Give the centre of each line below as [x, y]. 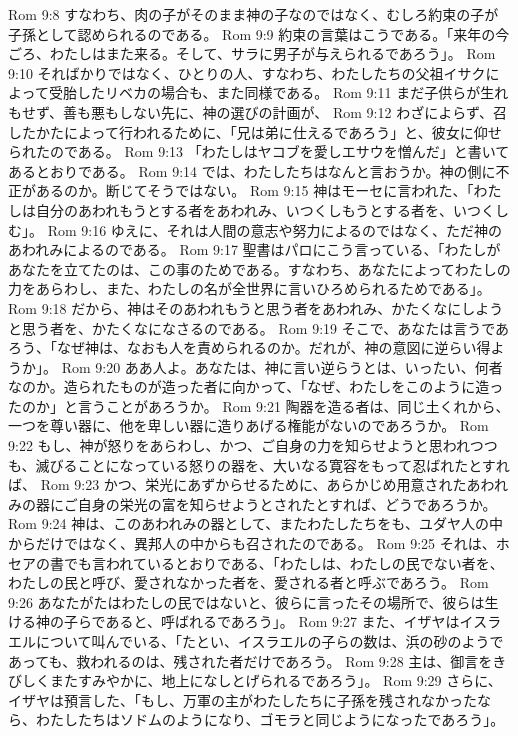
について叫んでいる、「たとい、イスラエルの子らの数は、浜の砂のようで [269, 641]
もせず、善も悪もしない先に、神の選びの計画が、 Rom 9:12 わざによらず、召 [257, 111]
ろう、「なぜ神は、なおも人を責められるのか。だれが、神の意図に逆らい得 [249, 347]
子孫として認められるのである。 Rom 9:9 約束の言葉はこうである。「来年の [252, 33]
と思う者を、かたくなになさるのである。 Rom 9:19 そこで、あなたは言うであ [259, 327]
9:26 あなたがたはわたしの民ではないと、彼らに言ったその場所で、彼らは [246, 601]
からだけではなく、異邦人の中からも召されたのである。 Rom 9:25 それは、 [252, 543]
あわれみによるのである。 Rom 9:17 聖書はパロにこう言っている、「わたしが [254, 249]
